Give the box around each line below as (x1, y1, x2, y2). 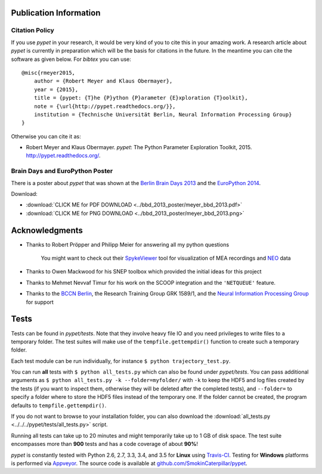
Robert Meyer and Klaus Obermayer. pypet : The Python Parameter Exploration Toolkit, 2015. (26, 144, 252, 151)
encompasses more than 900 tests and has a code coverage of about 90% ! (11, 441, 198, 448)
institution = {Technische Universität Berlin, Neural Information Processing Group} (33, 111, 292, 118)
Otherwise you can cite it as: (11, 133, 81, 140)
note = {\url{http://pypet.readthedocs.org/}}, (33, 103, 176, 110)
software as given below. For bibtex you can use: (11, 56, 131, 63)
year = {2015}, (33, 86, 79, 93)
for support (26, 298, 54, 306)
